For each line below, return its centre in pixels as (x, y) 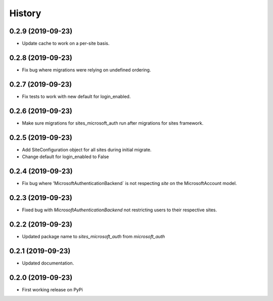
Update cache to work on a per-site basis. (66, 44)
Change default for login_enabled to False (65, 157)
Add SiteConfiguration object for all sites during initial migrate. (87, 149)
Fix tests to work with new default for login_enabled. (76, 96)
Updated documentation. (48, 263)
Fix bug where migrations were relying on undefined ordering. (86, 70)
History (25, 13)
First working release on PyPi (52, 289)
